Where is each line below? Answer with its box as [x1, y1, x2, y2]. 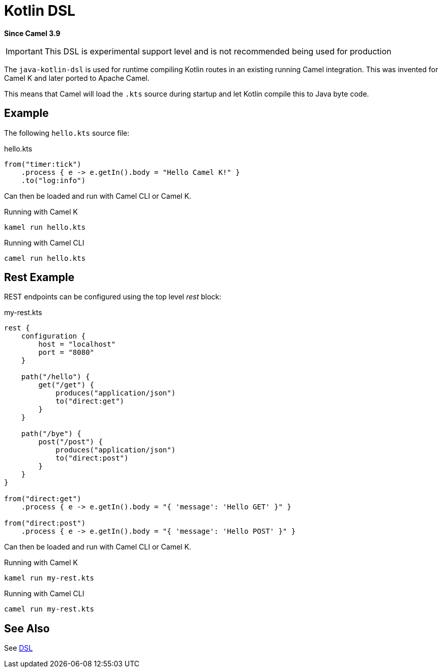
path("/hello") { [21, 373, 90, 381]
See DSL [4, 644, 33, 653]
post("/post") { [38, 438, 103, 446]
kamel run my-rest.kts [4, 574, 95, 583]
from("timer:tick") [4, 160, 81, 168]
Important [6, 46, 43, 56]
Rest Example [4, 271, 75, 284]
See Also [4, 622, 50, 635]
